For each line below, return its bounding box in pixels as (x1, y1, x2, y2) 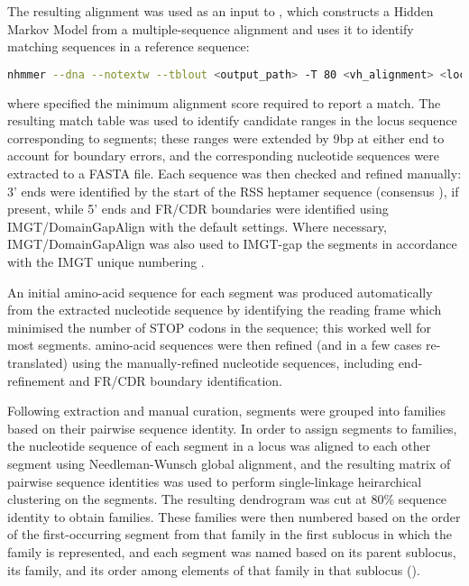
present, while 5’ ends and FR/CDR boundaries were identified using (7, 199, 389, 218)
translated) (7, 353, 69, 371)
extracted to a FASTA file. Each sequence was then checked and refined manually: (7, 164, 462, 183)
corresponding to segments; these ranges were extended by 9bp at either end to (7, 128, 445, 147)
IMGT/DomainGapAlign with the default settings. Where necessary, (7, 216, 387, 235)
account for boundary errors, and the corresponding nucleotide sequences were (7, 146, 439, 165)
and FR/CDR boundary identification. (69, 371, 283, 389)
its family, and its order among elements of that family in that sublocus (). (7, 560, 420, 579)
